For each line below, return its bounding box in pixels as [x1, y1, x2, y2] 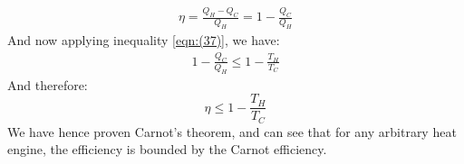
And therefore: [7, 75, 88, 94]
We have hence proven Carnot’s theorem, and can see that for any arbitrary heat [7, 122, 457, 141]
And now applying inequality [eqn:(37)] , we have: [7, 31, 280, 50]
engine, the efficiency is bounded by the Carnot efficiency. [7, 140, 327, 159]
